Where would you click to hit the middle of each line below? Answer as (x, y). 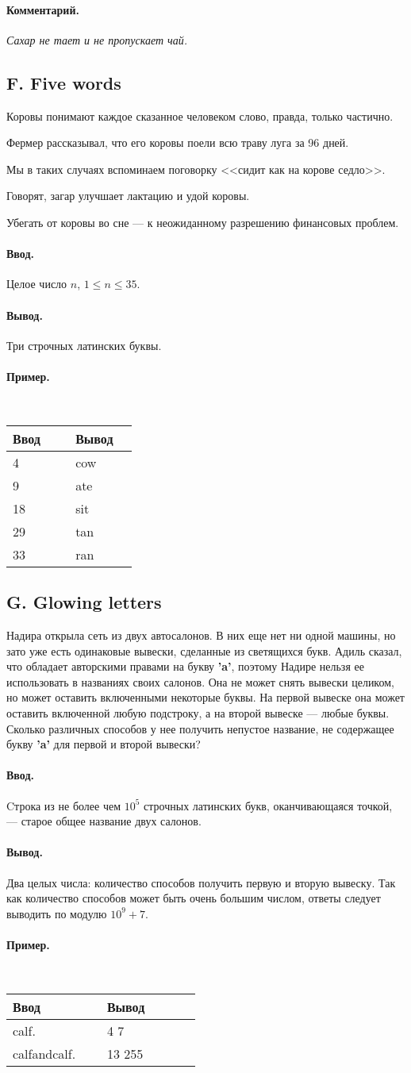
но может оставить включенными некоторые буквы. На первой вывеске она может (205, 697)
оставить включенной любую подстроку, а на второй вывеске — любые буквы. (198, 712)
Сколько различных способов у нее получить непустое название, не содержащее (200, 728)
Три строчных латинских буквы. (84, 345)
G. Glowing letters (84, 602)
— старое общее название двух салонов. (104, 821)
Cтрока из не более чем (64, 805)
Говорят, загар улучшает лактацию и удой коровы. (128, 196)
